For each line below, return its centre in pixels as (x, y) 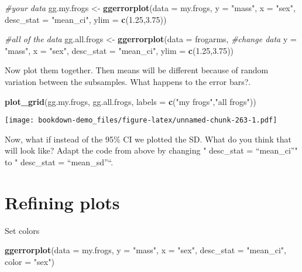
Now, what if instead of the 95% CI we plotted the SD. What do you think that (148, 139)
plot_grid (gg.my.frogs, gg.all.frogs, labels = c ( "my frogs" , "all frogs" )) (131, 101)
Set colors (22, 230)
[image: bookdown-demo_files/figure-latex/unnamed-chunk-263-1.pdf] (141, 120)
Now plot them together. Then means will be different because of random (137, 70)
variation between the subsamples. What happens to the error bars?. (128, 81)
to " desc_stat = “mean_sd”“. (59, 162)
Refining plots (62, 202)
